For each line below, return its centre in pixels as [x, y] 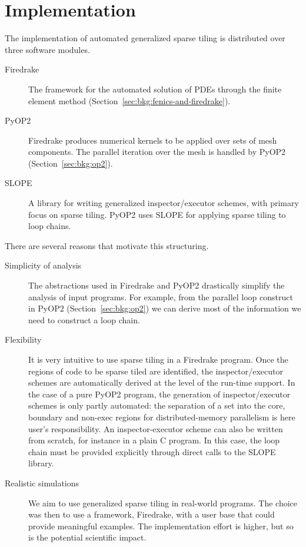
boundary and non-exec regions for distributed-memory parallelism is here [162, 417]
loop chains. [50, 226]
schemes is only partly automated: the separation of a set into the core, [157, 405]
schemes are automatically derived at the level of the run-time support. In [162, 382]
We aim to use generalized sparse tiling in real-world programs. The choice [163, 503]
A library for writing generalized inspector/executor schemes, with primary [164, 203]
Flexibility [23, 339]
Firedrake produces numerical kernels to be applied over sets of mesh [153, 140]
